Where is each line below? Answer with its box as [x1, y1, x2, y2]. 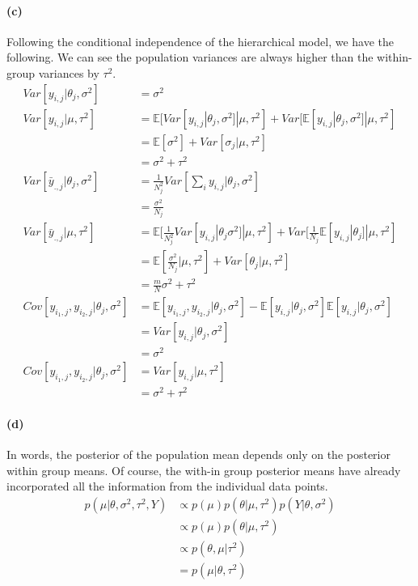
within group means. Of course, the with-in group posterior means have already [6, 461, 401, 478]
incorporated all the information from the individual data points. [6, 478, 328, 495]
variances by [38, 64, 99, 81]
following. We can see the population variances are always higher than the [6, 49, 374, 66]
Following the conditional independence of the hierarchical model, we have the [6, 32, 395, 49]
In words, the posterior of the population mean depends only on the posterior [6, 446, 391, 463]
